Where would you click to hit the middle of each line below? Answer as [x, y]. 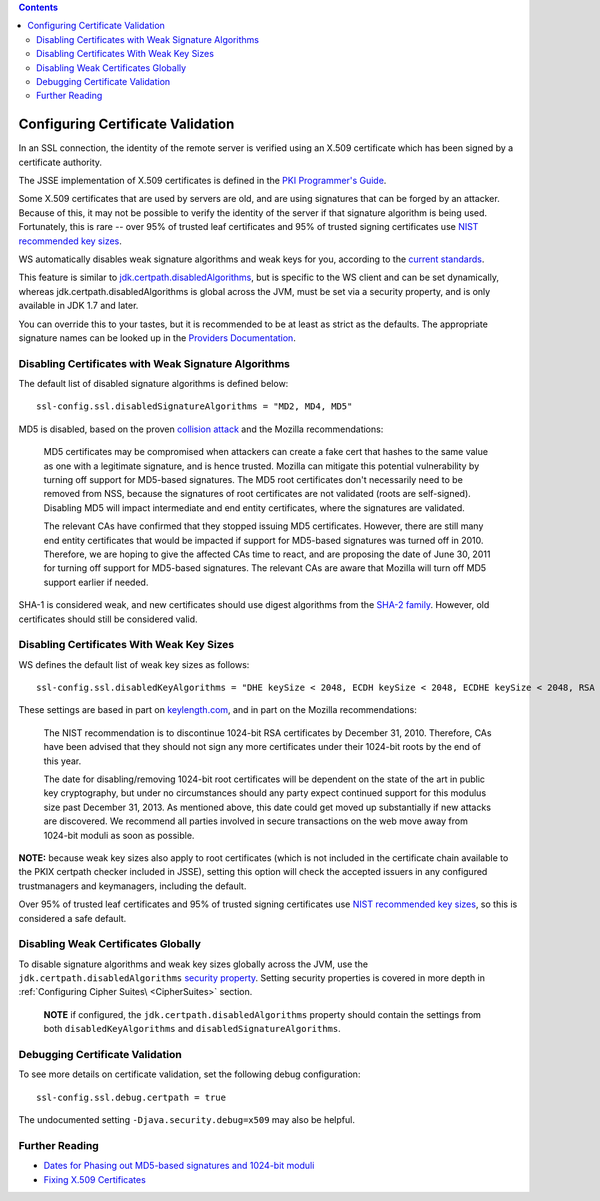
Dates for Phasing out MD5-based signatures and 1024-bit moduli [179, 1166]
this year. [62, 761]
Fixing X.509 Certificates [95, 1179]
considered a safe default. [72, 918]
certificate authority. [60, 162]
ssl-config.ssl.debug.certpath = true [131, 1097]
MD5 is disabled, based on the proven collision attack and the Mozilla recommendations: [201, 429]
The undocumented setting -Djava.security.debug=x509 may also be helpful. [186, 1120]
